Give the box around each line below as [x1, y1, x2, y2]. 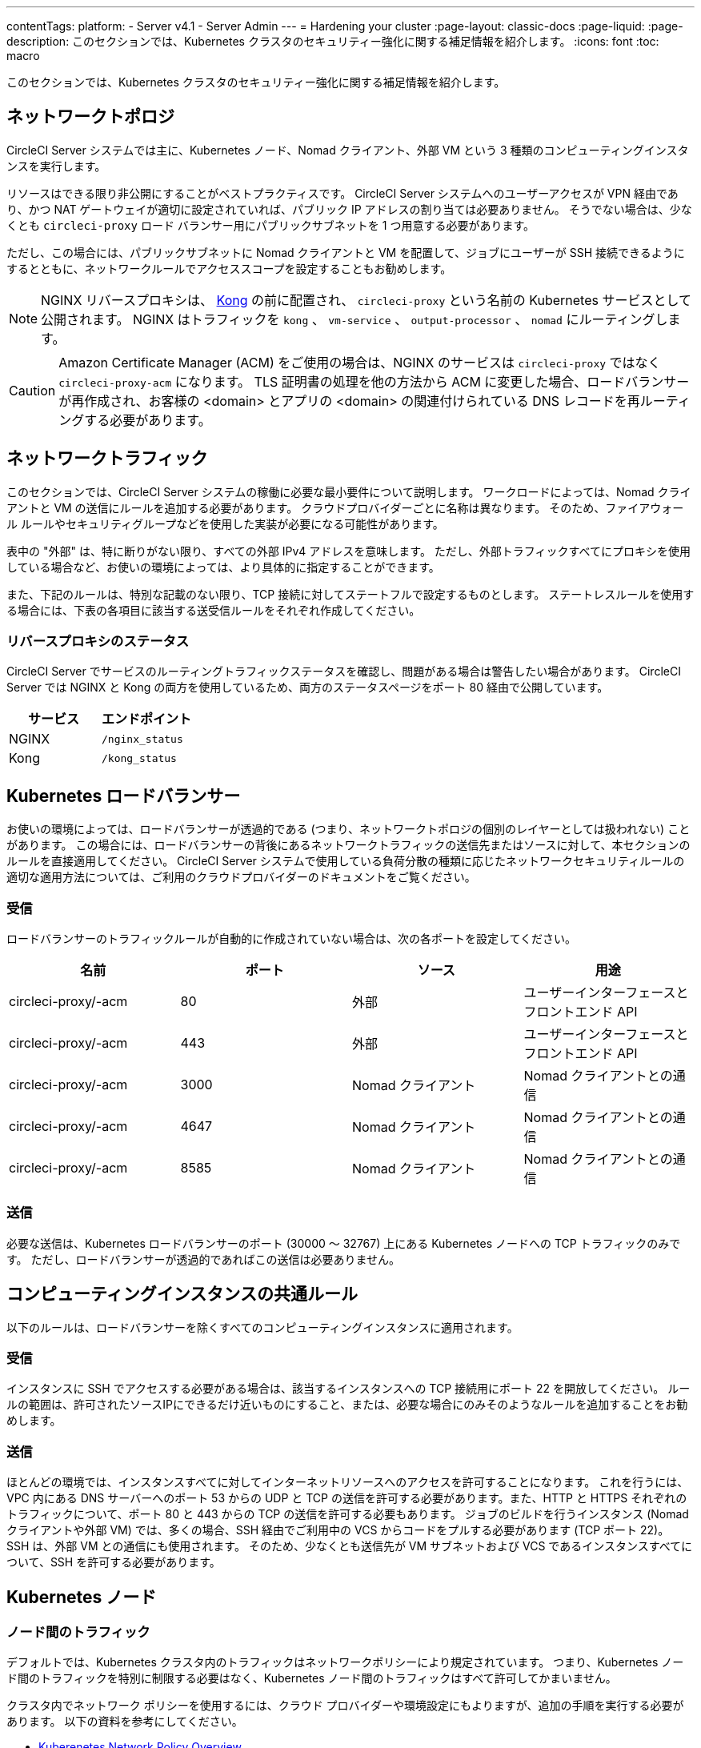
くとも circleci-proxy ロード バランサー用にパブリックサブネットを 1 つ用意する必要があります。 [6, 218, 535, 232]
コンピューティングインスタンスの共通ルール [6, 1284, 358, 1305]
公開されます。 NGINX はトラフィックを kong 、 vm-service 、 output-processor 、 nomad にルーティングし [41, 311, 668, 327]
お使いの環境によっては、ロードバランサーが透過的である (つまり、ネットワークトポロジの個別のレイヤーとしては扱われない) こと [6, 822, 691, 836]
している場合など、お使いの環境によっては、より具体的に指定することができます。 [6, 559, 440, 574]
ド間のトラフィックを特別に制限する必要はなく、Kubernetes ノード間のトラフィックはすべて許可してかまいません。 [6, 1671, 617, 1686]
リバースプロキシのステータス [6, 633, 190, 650]
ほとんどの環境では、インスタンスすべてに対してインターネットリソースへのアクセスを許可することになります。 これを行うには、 [6, 1475, 689, 1489]
